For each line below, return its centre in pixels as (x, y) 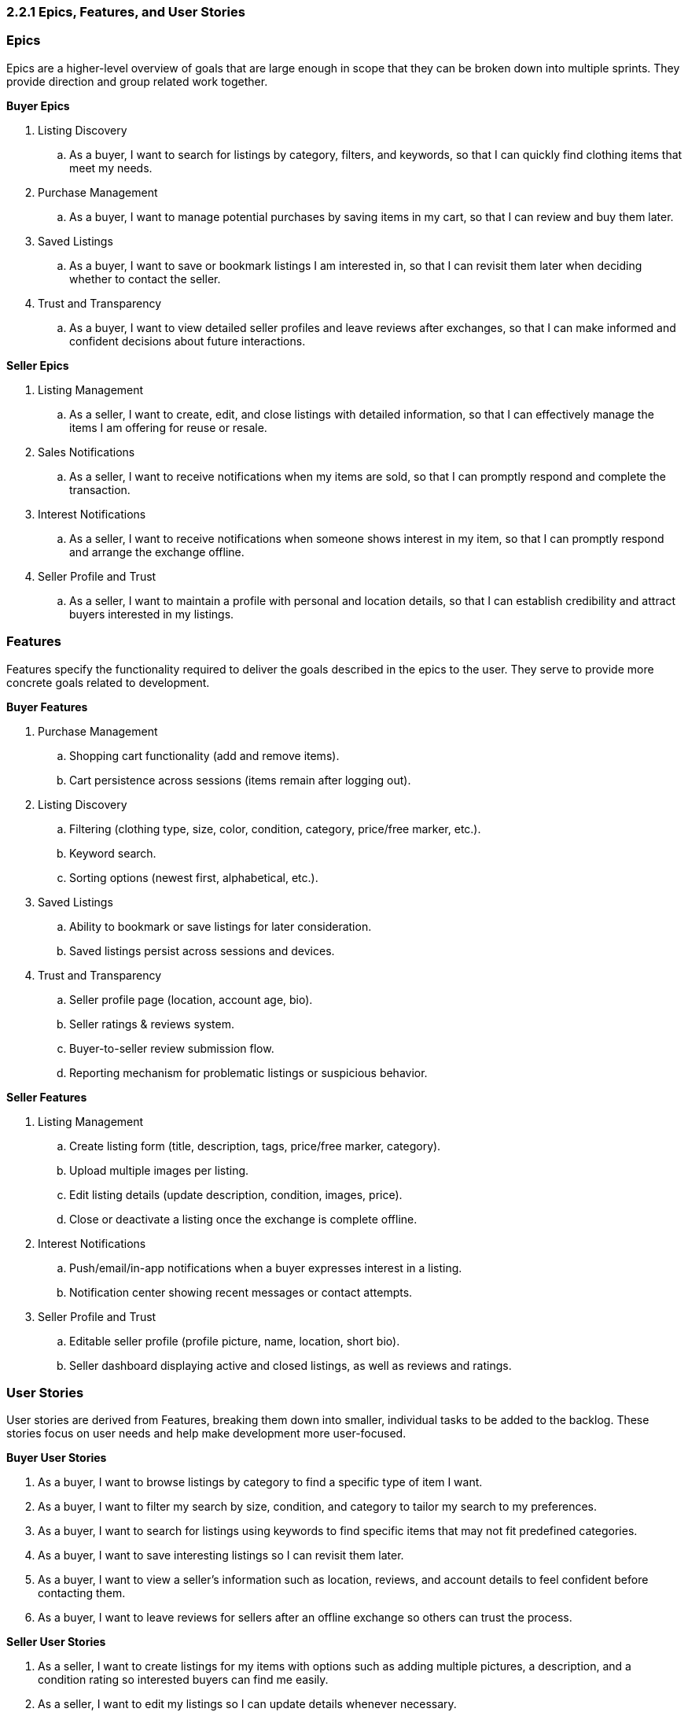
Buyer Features (47, 707)
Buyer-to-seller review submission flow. (172, 1048)
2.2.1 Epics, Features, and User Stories (126, 12)
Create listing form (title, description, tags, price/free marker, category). (255, 1146)
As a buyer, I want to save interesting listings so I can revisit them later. (221, 1555)
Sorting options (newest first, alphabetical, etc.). (194, 877)
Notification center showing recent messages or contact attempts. (241, 1292)
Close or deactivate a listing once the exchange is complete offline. (243, 1219)
